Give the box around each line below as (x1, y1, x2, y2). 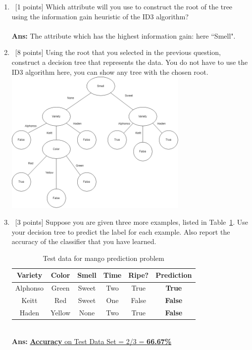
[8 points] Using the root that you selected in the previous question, (15, 47, 221, 57)
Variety (16, 270, 43, 280)
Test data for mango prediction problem (43, 252, 164, 263)
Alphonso (15, 283, 44, 293)
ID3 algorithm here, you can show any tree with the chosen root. (11, 66, 208, 77)
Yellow (50, 307, 71, 317)
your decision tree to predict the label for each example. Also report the (11, 226, 230, 237)
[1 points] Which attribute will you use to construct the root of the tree (15, 1, 233, 11)
